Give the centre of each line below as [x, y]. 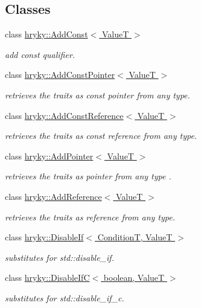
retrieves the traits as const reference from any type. [101, 136]
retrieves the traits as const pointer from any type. [97, 95]
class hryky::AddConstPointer [60, 75]
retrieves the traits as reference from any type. [90, 217]
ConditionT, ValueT [135, 237]
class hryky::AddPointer [49, 156]
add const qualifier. [40, 54]
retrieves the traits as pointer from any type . [88, 176]
